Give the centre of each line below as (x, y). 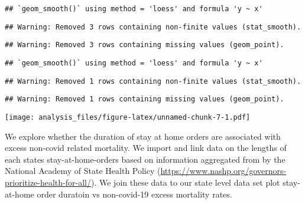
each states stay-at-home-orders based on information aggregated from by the (145, 159)
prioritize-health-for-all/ (48, 182)
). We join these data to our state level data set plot (185, 182)
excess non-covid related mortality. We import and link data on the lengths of (146, 148)
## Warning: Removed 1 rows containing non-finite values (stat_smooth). (153, 81)
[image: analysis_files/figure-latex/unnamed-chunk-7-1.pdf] (128, 117)
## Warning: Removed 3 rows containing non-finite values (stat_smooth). (153, 27)
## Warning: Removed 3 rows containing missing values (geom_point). (145, 45)
